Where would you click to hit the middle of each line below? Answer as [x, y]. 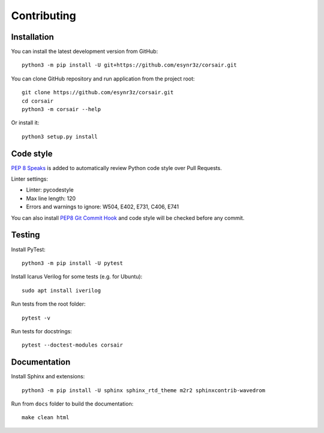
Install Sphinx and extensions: [48, 377]
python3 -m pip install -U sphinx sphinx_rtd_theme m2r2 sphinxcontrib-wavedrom [144, 390]
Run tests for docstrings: [41, 331]
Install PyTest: [28, 249]
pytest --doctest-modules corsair [72, 345]
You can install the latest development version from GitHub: [85, 52]
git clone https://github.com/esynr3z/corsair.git [98, 92]
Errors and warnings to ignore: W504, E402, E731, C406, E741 [103, 207]
